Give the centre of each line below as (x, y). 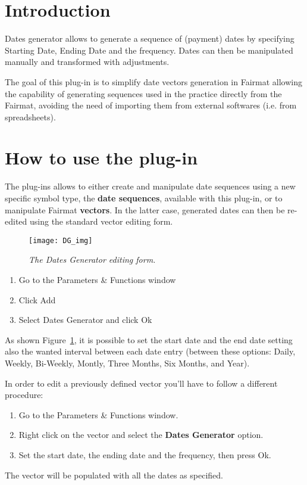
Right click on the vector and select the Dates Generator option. (141, 435)
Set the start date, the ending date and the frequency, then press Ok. (145, 454)
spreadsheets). (30, 116)
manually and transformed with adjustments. (87, 62)
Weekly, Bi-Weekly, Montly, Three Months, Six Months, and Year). (127, 363)
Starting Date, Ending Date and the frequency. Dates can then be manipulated (149, 50)
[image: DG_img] (61, 240)
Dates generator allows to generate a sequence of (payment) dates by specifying (150, 38)
